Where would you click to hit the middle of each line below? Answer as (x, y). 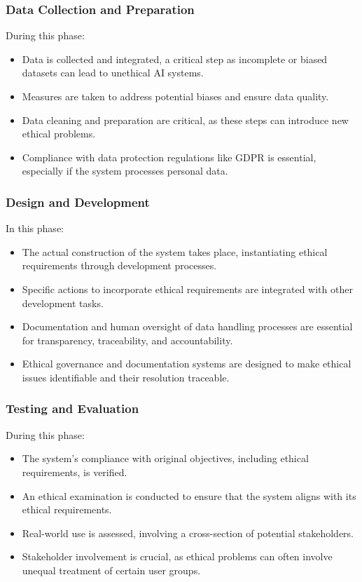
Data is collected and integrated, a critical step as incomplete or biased (175, 59)
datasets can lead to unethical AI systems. (113, 73)
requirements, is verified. (75, 472)
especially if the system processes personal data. (125, 171)
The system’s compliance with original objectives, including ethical (165, 458)
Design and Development (78, 202)
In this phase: (35, 228)
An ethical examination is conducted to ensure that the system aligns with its (189, 495)
